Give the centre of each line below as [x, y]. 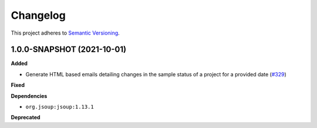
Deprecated [26, 117]
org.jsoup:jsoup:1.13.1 [60, 107]
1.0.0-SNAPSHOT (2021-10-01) [68, 50]
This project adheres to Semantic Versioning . [65, 33]
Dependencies [29, 96]
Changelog [38, 15]
